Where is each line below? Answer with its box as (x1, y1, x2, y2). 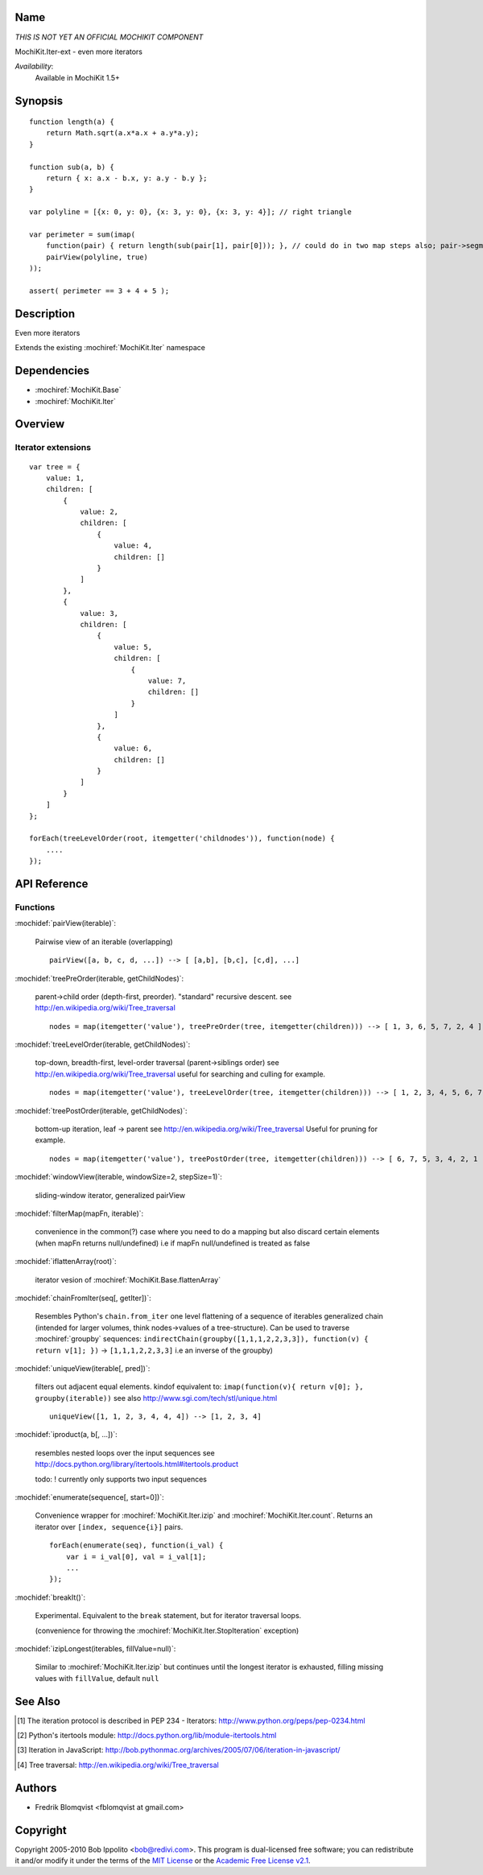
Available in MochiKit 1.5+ (35, 72, 121, 82)
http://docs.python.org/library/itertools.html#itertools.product (35, 1460, 239, 1469)
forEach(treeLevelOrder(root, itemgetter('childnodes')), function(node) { (29, 834, 335, 843)
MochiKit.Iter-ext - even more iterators (14, 47, 142, 56)
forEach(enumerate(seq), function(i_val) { (49, 1541, 224, 1550)
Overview (14, 417, 65, 431)
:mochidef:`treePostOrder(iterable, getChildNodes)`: (14, 1105, 188, 1115)
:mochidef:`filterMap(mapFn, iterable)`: (14, 1208, 144, 1218)
